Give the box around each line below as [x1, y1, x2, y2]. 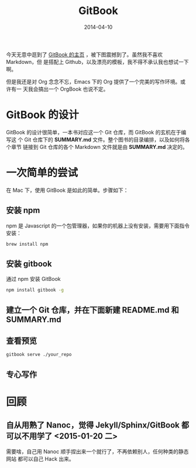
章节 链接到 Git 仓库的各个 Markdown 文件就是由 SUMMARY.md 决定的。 [11, 143, 188, 150]
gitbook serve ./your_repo [6, 352, 72, 358]
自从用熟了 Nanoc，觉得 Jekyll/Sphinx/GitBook [6, 420, 180, 430]
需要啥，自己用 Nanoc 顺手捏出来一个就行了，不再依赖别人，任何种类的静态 [6, 447, 189, 455]
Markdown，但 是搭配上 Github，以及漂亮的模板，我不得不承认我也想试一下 [6, 58, 189, 65]
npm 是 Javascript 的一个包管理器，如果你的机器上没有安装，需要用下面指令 [6, 222, 190, 229]
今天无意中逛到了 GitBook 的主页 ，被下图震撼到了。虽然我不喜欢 [6, 51, 163, 58]
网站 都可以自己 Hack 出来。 [6, 455, 74, 462]
